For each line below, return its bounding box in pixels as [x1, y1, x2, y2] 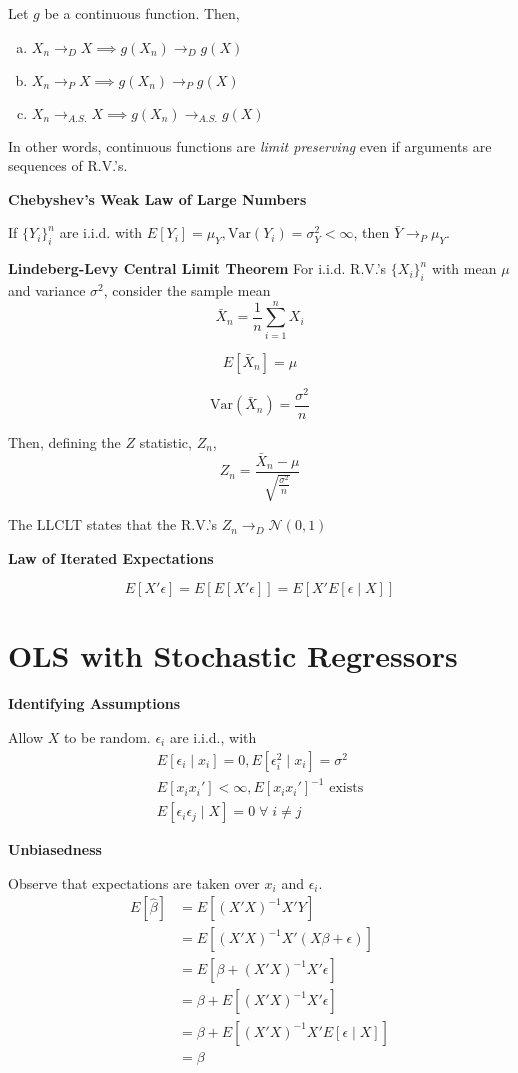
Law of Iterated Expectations [8, 547, 214, 568]
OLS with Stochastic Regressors [8, 635, 458, 676]
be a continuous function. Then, [44, 3, 240, 23]
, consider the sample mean [103, 279, 271, 300]
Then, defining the [8, 431, 121, 452]
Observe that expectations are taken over [8, 872, 260, 893]
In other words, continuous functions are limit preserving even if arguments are [8, 135, 492, 156]
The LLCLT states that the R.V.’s [8, 514, 218, 535]
